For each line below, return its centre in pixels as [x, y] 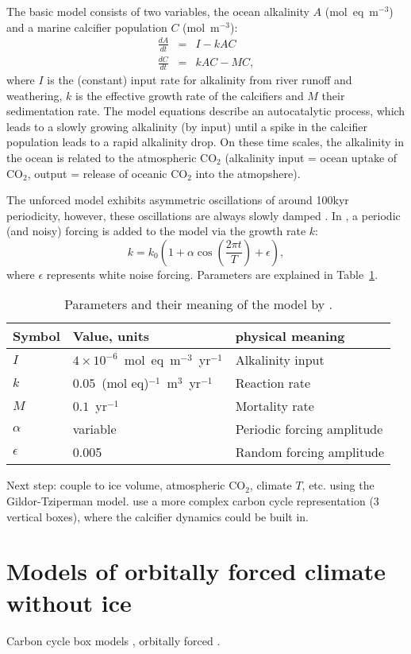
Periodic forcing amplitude [309, 429]
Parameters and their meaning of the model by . [198, 304]
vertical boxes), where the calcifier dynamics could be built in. [157, 516]
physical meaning [290, 336]
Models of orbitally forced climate [196, 571]
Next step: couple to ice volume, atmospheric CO [126, 485]
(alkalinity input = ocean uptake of [311, 157]
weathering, [35, 95]
